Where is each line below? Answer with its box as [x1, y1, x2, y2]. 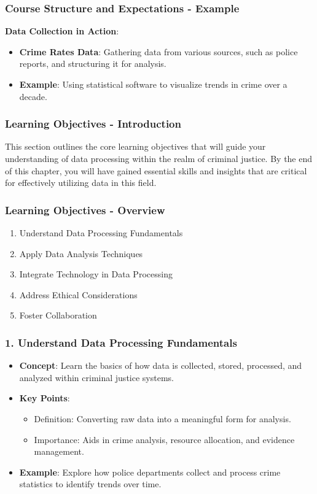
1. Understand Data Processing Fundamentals [5, 334, 237, 350]
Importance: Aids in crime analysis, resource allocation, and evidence [34, 433, 295, 446]
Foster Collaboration [19, 309, 97, 322]
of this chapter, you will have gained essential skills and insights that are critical [5, 164, 307, 177]
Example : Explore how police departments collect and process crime [19, 465, 281, 478]
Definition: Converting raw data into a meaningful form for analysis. [34, 412, 291, 425]
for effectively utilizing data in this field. [5, 176, 157, 189]
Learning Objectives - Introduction [5, 116, 181, 131]
